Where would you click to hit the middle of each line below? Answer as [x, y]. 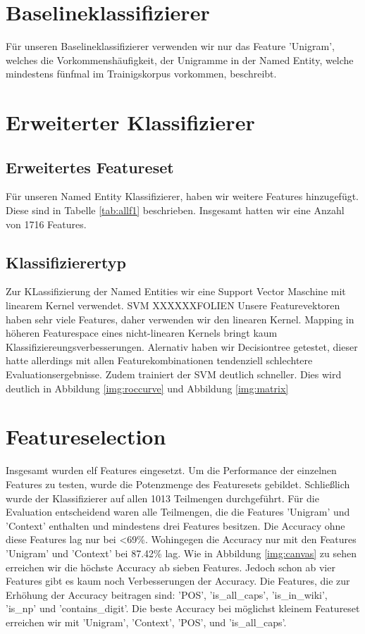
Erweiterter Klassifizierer [130, 122]
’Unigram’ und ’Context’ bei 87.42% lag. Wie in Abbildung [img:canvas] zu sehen [181, 553]
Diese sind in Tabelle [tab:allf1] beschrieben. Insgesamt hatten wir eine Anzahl [175, 210]
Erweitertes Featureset [90, 167]
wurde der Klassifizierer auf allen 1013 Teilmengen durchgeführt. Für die [162, 498]
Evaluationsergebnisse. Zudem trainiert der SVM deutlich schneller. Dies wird [174, 374]
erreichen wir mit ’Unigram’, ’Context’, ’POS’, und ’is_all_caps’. [146, 622]
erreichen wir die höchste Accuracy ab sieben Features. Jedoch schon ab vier [171, 567]
